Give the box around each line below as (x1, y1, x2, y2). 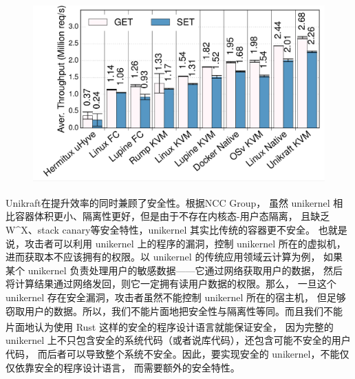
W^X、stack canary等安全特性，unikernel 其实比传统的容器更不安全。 (6, 223, 316, 237)
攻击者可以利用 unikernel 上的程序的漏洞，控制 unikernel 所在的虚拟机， (24, 236, 346, 250)
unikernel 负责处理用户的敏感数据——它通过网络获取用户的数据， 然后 (28, 263, 343, 277)
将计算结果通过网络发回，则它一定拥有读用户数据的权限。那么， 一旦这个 (6, 276, 336, 291)
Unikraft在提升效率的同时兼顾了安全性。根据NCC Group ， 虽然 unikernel (6, 195, 330, 209)
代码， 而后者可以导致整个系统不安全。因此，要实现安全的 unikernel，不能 (6, 347, 340, 361)
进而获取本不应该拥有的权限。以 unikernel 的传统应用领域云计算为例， (6, 249, 321, 264)
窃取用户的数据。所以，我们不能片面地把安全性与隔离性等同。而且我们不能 (6, 303, 343, 318)
